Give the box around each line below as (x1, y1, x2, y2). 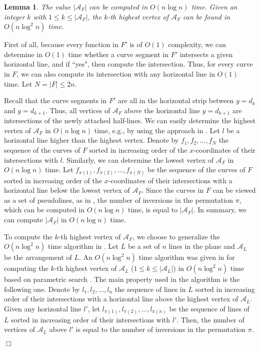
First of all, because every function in (4, 39, 118, 50)
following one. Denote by (4, 283, 80, 294)
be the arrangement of (4, 252, 72, 262)
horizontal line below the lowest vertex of (4, 185, 130, 195)
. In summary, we (193, 204, 246, 215)
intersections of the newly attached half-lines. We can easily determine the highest (4, 115, 255, 126)
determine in (4, 49, 43, 59)
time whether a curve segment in (68, 49, 168, 59)
